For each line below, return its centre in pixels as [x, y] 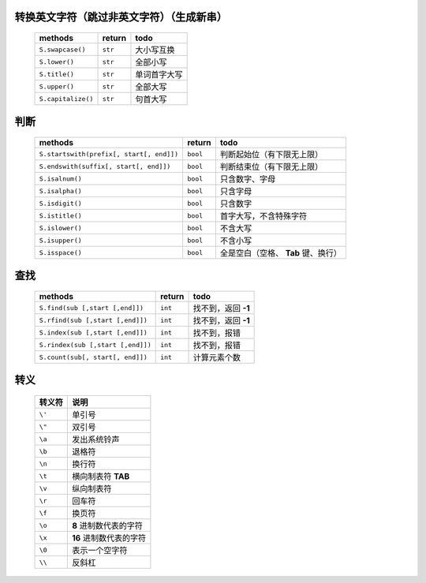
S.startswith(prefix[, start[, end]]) [109, 154]
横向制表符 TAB [101, 476]
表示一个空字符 [100, 551]
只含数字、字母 [248, 179]
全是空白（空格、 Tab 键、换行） [281, 253]
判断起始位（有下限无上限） [271, 155]
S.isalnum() [60, 179]
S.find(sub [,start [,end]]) [92, 308]
